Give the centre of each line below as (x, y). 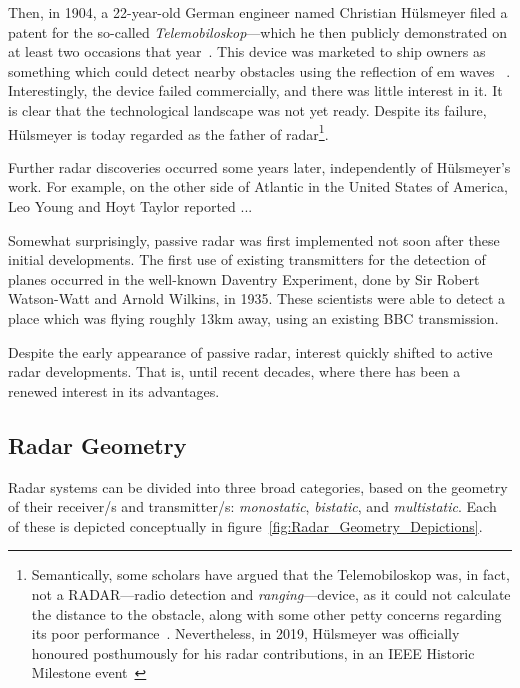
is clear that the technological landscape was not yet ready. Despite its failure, (247, 109)
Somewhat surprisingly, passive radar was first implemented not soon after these (254, 239)
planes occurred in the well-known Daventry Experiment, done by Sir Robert (244, 278)
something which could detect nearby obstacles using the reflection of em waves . (259, 70)
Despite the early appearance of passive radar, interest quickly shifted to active (250, 351)
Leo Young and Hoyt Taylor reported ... (130, 206)
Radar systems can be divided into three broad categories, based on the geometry (258, 486)
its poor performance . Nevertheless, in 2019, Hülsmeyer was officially (245, 633)
